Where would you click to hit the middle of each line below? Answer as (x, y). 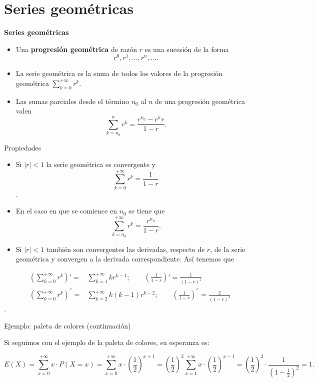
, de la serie (228, 249)
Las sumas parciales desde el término (72, 101)
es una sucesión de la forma (187, 49)
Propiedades (23, 147)
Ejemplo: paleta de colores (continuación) (67, 325)
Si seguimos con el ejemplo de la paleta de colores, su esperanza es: (107, 342)
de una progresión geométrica (200, 101)
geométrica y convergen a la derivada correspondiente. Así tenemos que (125, 259)
